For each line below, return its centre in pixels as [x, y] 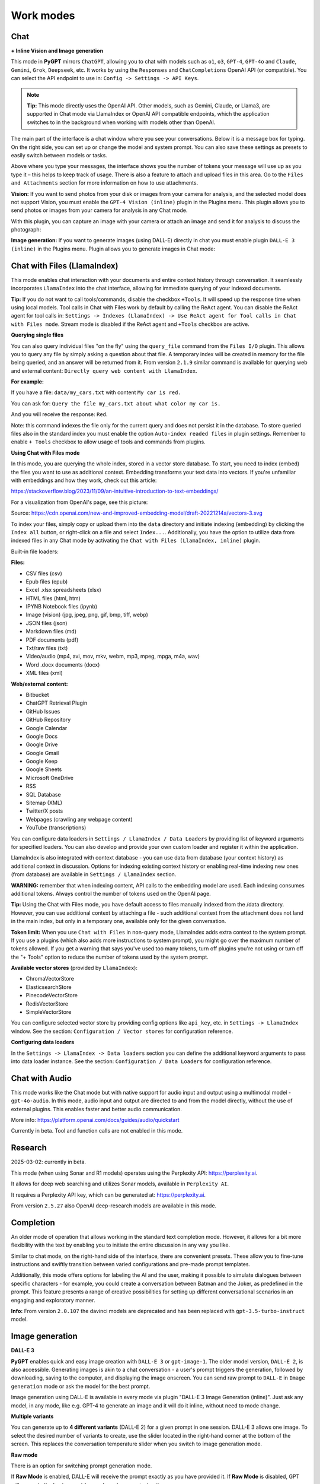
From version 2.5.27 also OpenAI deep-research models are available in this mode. [114, 1206]
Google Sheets [44, 769]
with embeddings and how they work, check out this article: [84, 480]
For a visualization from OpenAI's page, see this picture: [79, 502]
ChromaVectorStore [50, 979]
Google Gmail [42, 753]
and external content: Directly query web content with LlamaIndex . [104, 370]
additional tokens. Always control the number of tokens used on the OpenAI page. [111, 893]
